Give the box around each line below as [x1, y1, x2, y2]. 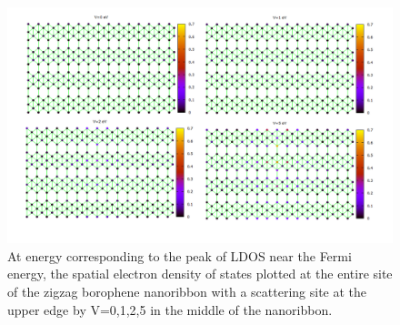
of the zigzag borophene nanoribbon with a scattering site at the [7, 281, 367, 300]
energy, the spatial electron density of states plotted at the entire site [7, 264, 393, 283]
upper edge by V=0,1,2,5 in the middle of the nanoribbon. [7, 300, 333, 319]
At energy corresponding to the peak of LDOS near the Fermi [7, 246, 352, 265]
